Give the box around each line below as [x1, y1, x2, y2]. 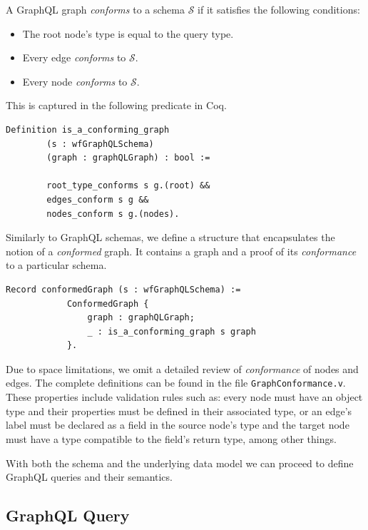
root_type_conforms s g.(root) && [46, 180, 210, 191]
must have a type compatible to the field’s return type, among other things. [6, 431, 337, 446]
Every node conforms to [22, 73, 128, 88]
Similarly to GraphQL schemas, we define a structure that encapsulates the [6, 230, 335, 245]
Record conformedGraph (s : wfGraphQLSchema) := [6, 284, 241, 295]
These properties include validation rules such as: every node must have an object [6, 389, 363, 404]
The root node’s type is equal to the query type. [22, 26, 234, 41]
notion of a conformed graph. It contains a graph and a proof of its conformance [6, 243, 357, 258]
